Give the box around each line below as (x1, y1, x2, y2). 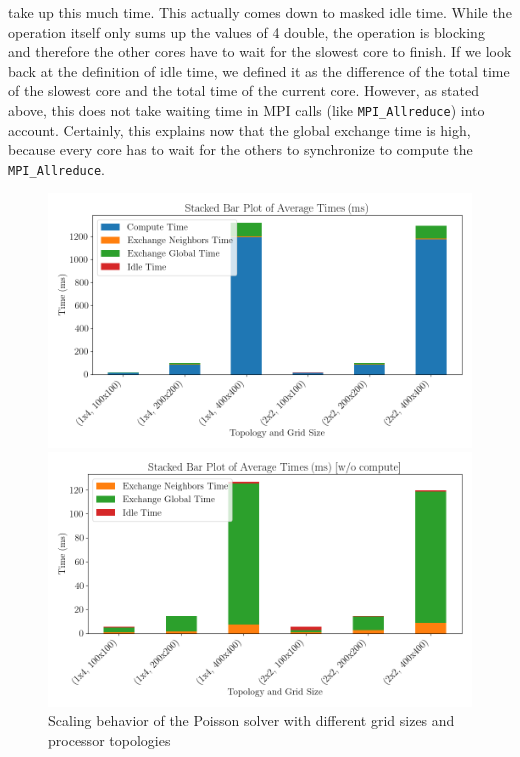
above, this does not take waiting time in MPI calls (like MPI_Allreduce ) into (8, 99, 485, 120)
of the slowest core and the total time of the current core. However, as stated (8, 80, 479, 101)
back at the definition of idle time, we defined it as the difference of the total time (8, 60, 510, 81)
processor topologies (48, 730, 171, 751)
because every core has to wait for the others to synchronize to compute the (8, 139, 473, 160)
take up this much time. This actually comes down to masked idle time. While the (8, 2, 512, 22)
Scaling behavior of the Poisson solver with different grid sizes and (48, 710, 455, 731)
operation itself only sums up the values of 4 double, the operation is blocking (8, 21, 485, 42)
